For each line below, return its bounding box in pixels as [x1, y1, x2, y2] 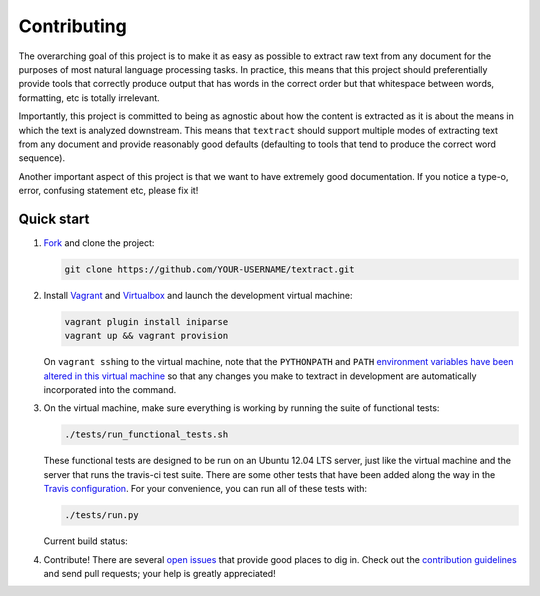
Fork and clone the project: [43, 236, 155, 249]
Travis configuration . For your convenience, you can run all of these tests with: [43, 483, 368, 495]
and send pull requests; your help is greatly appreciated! [43, 567, 276, 579]
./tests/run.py [64, 510, 139, 521]
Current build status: [43, 535, 129, 547]
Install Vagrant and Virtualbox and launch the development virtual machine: [43, 289, 353, 301]
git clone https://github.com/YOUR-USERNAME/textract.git [64, 263, 355, 275]
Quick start [18, 210, 90, 227]
